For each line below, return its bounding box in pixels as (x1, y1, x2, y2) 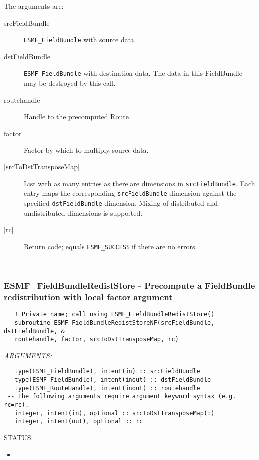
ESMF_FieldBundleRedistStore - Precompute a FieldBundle (4, 279, 255, 291)
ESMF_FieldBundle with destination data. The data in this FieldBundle (24, 68, 242, 78)
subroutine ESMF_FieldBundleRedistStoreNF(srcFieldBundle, (14, 319, 215, 326)
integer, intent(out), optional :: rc (14, 418, 143, 425)
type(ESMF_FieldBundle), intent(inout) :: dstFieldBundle (14, 376, 211, 384)
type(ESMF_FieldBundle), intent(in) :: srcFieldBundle (14, 368, 200, 375)
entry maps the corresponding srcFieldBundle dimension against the (24, 188, 237, 198)
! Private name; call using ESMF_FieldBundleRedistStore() (14, 311, 215, 318)
